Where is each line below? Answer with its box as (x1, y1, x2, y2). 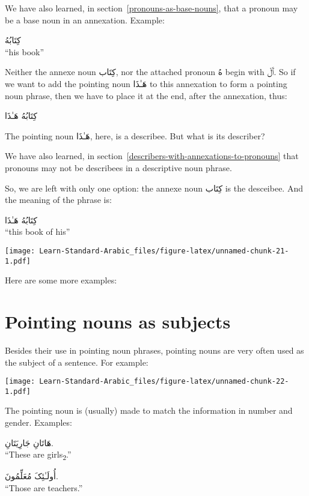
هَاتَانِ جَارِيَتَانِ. (5, 436, 54, 449)
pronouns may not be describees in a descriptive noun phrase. (5, 161, 232, 174)
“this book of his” (5, 225, 70, 238)
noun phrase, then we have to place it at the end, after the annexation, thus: (5, 89, 287, 101)
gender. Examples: (5, 416, 72, 429)
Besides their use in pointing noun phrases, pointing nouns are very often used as (5, 343, 304, 356)
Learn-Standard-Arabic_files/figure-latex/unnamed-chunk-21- (39, 246, 289, 255)
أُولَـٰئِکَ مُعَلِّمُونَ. (5, 470, 58, 482)
